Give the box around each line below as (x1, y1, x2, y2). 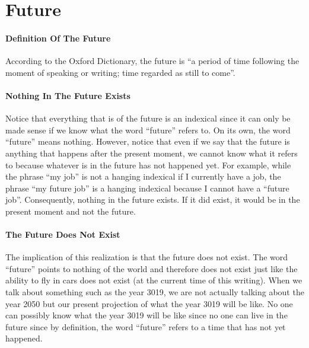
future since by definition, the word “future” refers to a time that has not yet (5, 320, 286, 333)
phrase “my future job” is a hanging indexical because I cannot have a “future (5, 181, 289, 194)
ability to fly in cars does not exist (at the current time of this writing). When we (5, 274, 302, 286)
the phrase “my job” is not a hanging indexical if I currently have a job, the (5, 170, 281, 183)
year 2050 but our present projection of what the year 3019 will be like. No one (5, 297, 293, 309)
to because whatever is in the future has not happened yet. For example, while (5, 158, 291, 171)
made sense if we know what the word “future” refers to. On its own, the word (5, 123, 291, 136)
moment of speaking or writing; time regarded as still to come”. (5, 66, 235, 78)
